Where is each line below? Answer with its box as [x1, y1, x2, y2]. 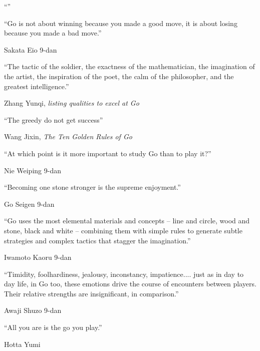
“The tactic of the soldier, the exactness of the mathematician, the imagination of [4, 61, 255, 72]
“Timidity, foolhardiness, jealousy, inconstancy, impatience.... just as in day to [4, 268, 244, 279]
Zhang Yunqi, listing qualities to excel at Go [4, 98, 139, 108]
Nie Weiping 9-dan [4, 165, 61, 175]
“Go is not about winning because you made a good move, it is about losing [4, 18, 237, 28]
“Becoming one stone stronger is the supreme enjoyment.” [4, 182, 181, 192]
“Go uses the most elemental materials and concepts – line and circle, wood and [4, 215, 250, 226]
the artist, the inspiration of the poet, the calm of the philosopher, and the [4, 71, 234, 81]
